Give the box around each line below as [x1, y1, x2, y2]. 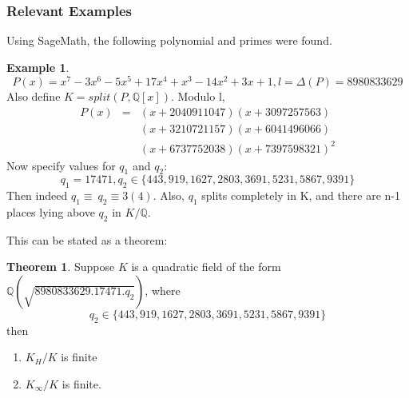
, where [145, 282, 181, 299]
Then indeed [6, 187, 68, 204]
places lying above [6, 204, 95, 221]
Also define [6, 88, 61, 105]
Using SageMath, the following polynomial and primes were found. [6, 32, 332, 49]
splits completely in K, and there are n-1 [201, 187, 401, 204]
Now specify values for [6, 157, 116, 173]
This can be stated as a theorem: [6, 231, 168, 248]
